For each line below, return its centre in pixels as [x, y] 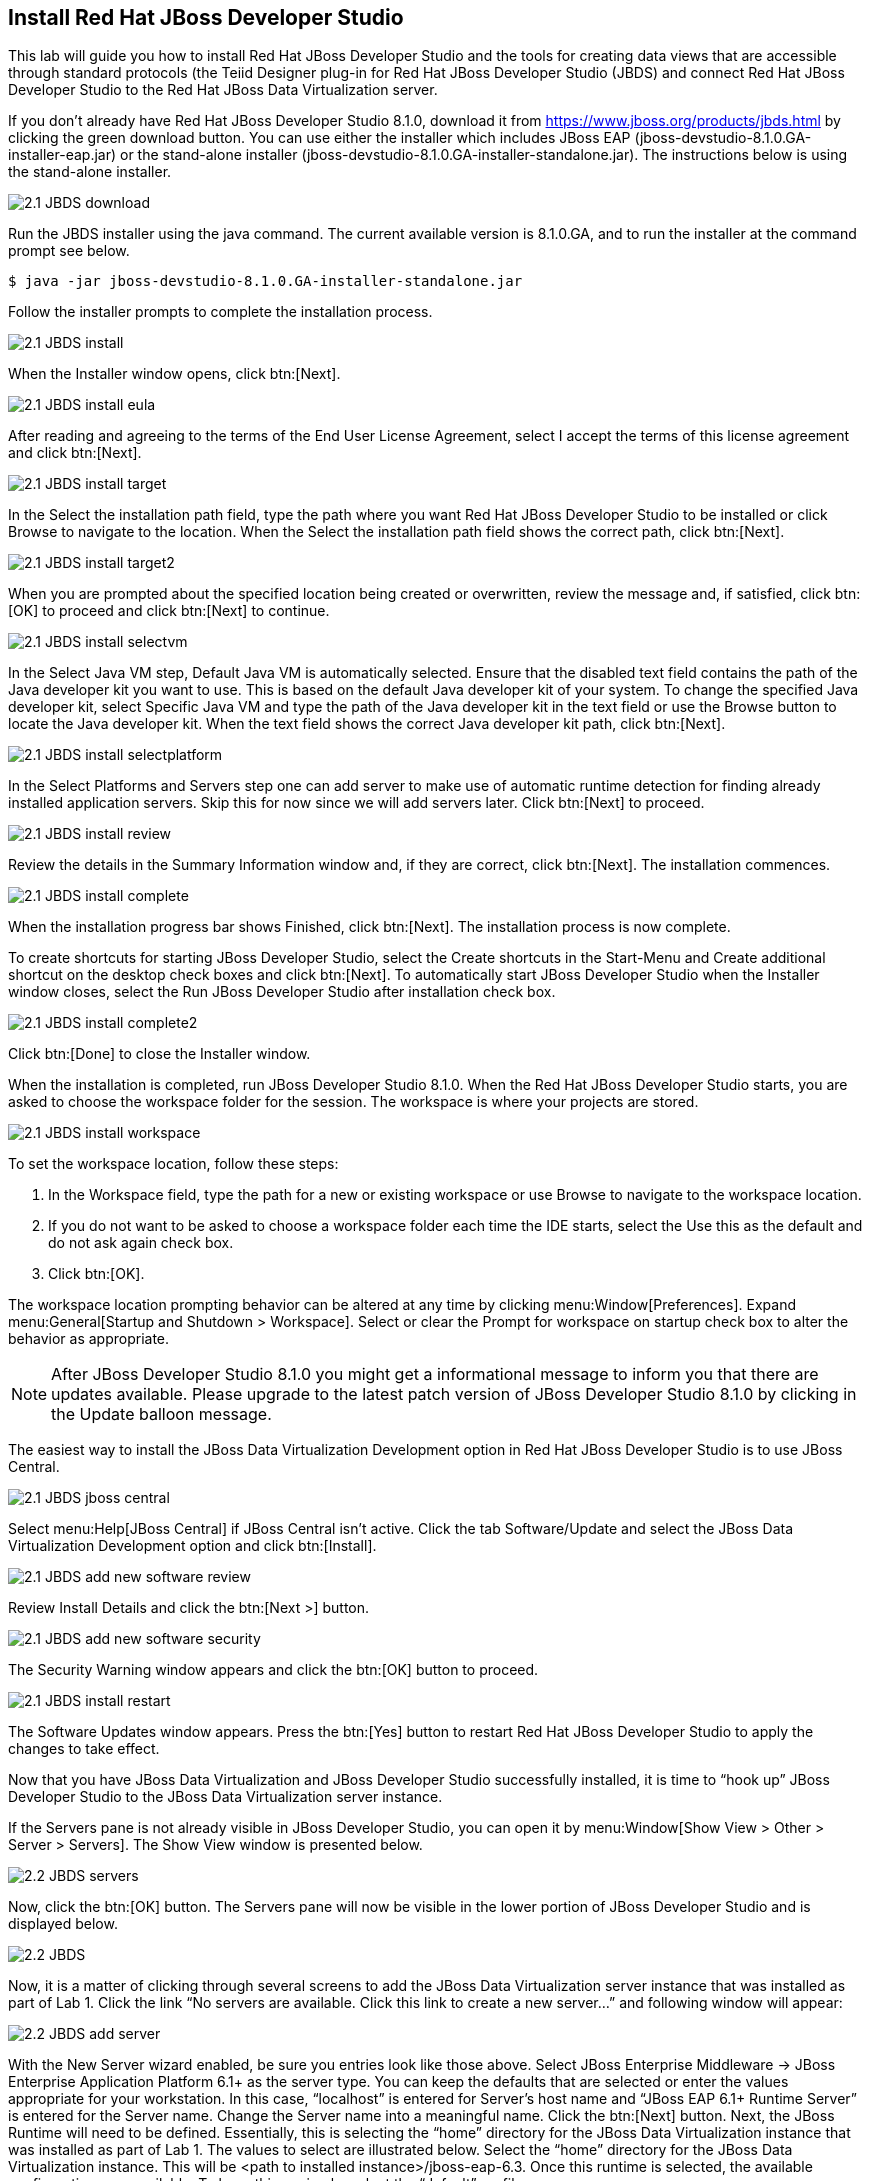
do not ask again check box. [141, 1243]
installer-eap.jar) [62, 155]
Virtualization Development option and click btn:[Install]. [192, 1546]
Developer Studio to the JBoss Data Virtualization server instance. [225, 1797]
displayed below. [63, 1924]
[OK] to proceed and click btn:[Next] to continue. [169, 611]
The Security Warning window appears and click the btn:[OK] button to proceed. [273, 1670]
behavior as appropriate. [89, 1339]
